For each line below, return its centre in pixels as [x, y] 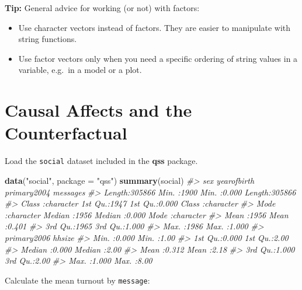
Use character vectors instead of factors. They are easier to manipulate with [155, 27]
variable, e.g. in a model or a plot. [80, 70]
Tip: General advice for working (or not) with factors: [102, 8]
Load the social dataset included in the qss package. [101, 161]
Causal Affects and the [98, 110]
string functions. [48, 39]
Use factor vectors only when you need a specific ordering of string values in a [158, 58]
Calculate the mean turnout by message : [77, 280]
